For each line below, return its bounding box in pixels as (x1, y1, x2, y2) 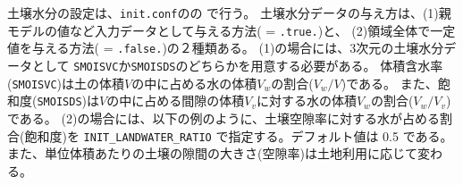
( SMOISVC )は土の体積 (7, 73, 125, 92)
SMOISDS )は (37, 91, 100, 110)
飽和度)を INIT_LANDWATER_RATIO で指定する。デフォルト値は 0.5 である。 (24, 126, 453, 145)
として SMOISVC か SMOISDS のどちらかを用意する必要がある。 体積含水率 (31, 55, 443, 74)
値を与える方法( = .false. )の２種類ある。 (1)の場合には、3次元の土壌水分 (7, 38, 444, 57)
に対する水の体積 (256, 91, 357, 110)
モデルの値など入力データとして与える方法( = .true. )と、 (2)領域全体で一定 (7, 21, 456, 39)
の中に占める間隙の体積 (106, 91, 245, 110)
